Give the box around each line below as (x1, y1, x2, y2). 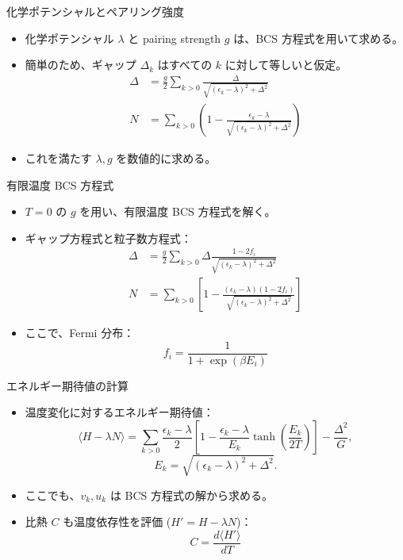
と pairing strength (128, 29, 221, 46)
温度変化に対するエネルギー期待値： (25, 404, 214, 420)
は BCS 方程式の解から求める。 (109, 486, 274, 503)
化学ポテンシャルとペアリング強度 (6, 3, 184, 19)
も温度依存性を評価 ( (63, 513, 171, 530)
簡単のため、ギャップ (25, 56, 136, 73)
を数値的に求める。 (116, 150, 217, 167)
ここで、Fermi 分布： (25, 324, 135, 341)
